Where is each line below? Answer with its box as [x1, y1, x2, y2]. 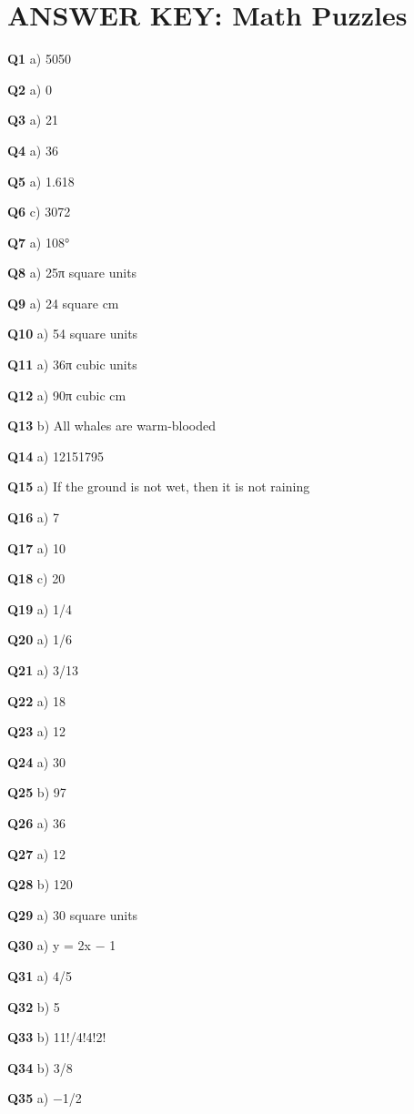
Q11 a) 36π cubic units [7, 355, 137, 374]
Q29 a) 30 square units [7, 905, 138, 924]
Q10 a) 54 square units [7, 324, 138, 343]
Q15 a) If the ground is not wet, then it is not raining [7, 477, 310, 496]
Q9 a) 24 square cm [7, 293, 119, 312]
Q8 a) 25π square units [7, 263, 137, 282]
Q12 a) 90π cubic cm [7, 385, 126, 404]
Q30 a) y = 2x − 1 [7, 936, 116, 955]
